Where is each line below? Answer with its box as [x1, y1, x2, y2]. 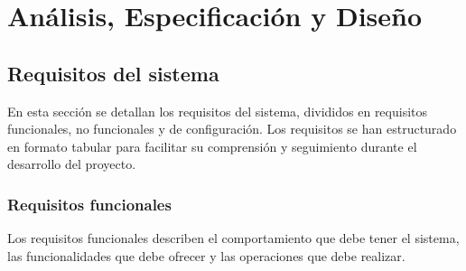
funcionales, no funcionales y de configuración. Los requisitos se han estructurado [7, 119, 457, 138]
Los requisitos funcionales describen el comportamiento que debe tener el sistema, [7, 229, 460, 248]
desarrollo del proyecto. [7, 154, 136, 173]
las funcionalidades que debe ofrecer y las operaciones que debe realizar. [7, 246, 405, 265]
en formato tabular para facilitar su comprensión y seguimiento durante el [7, 136, 417, 155]
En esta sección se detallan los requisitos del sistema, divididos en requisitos [7, 101, 428, 120]
